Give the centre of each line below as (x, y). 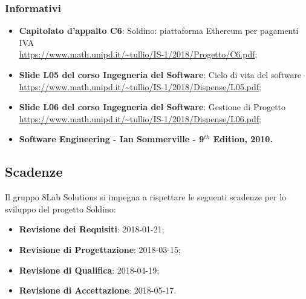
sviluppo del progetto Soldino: (60, 209)
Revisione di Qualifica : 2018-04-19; (89, 270)
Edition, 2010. (243, 139)
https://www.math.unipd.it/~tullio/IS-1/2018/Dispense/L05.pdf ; (140, 86)
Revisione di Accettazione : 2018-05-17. (98, 290)
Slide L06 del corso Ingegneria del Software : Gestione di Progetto (152, 107)
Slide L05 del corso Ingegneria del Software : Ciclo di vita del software (160, 74)
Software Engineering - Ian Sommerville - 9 (112, 139)
